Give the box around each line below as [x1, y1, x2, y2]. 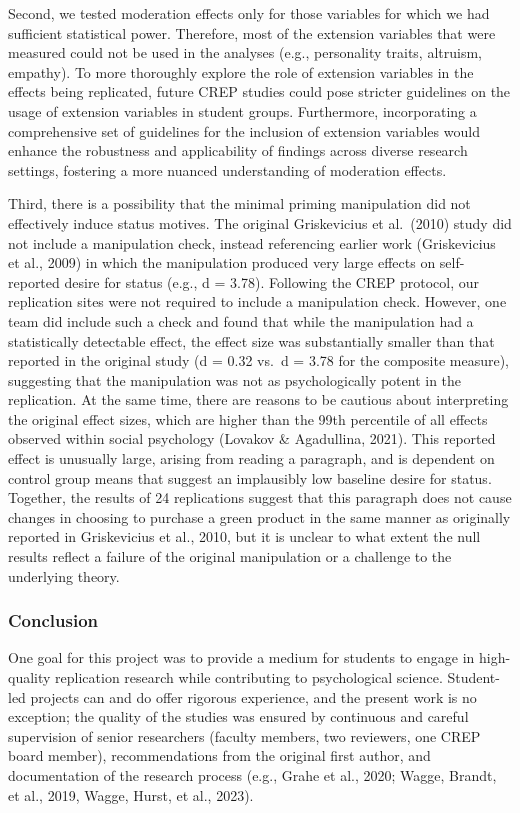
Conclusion [8, 608, 98, 633]
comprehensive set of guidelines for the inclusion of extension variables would [8, 120, 480, 141]
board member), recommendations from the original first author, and [8, 745, 431, 766]
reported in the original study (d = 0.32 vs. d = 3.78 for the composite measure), [8, 350, 510, 371]
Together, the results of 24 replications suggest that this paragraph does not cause [8, 487, 512, 508]
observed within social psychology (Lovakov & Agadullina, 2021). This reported [8, 428, 496, 449]
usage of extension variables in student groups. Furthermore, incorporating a [8, 100, 477, 121]
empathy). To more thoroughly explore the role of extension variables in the [8, 61, 474, 82]
